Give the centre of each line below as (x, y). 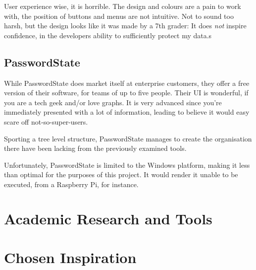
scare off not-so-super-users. (46, 121)
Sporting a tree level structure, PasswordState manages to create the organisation (128, 138)
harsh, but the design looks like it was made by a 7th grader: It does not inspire (125, 26)
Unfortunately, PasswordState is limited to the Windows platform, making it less (127, 165)
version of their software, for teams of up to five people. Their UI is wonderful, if (126, 93)
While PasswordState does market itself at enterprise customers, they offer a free (127, 83)
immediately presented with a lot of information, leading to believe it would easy (127, 112)
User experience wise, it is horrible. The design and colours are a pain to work (123, 6)
